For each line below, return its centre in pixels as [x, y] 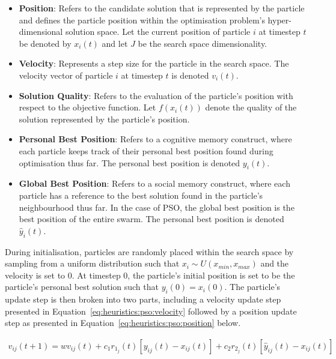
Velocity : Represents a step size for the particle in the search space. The [154, 63]
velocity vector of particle [66, 75]
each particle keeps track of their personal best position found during [146, 150]
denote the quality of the [251, 107]
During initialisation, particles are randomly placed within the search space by [149, 251]
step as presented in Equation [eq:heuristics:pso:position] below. [123, 323]
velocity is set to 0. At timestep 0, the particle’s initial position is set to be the [150, 275]
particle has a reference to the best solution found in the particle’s [141, 195]
